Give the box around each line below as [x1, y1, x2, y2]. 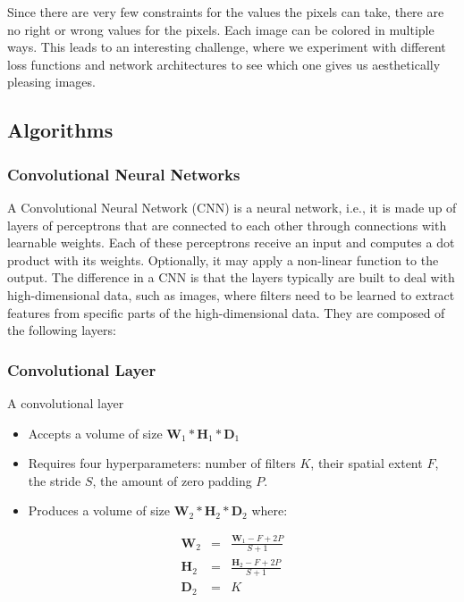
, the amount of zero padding [92, 471, 252, 489]
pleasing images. [7, 72, 96, 91]
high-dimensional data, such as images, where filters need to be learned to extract [7, 285, 455, 304]
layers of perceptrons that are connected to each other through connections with [7, 215, 447, 234]
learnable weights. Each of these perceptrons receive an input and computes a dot [7, 233, 455, 252]
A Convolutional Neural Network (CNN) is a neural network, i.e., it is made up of [7, 197, 457, 216]
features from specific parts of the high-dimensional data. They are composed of [7, 303, 445, 322]
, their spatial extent [310, 454, 423, 472]
